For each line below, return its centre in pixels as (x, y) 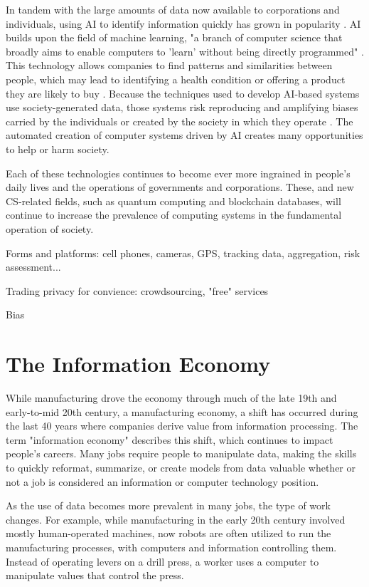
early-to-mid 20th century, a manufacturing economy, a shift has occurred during (182, 411)
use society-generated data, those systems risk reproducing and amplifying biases (182, 107)
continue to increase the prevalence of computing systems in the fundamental (174, 215)
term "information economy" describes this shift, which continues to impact (170, 439)
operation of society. (50, 228)
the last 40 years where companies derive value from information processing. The (182, 426)
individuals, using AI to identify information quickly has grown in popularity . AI (183, 23)
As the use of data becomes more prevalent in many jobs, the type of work (168, 505)
